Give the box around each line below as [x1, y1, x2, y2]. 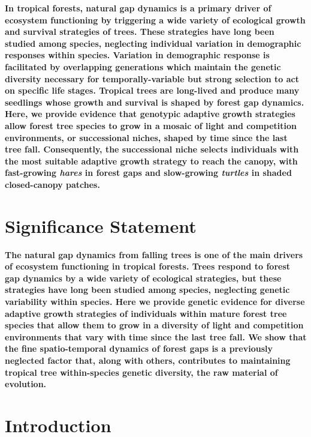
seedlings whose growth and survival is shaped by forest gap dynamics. [5, 95, 304, 108]
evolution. [5, 378, 47, 390]
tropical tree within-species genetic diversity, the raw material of [5, 366, 278, 378]
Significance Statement [5, 213, 197, 238]
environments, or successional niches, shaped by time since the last [5, 131, 288, 143]
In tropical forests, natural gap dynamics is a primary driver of [5, 2, 271, 14]
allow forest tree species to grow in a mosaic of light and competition [5, 119, 297, 131]
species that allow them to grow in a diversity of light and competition [5, 319, 304, 331]
